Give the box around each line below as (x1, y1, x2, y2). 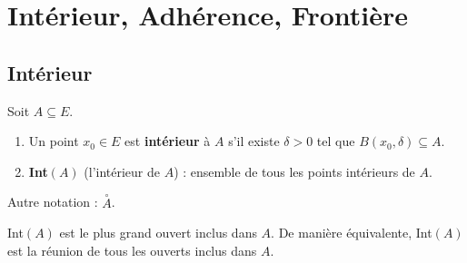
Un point (28, 131, 79, 151)
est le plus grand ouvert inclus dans (59, 223, 257, 242)
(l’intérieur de (84, 161, 161, 180)
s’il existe (228, 131, 280, 151)
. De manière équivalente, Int (271, 223, 432, 242)
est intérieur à (124, 131, 211, 151)
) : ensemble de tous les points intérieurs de (174, 161, 415, 180)
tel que (316, 131, 355, 151)
